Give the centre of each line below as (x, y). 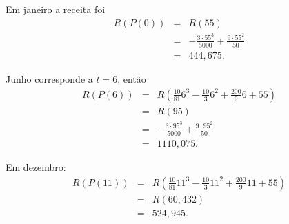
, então (132, 79)
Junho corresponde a (49, 79)
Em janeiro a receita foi (56, 9)
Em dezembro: (36, 167)
